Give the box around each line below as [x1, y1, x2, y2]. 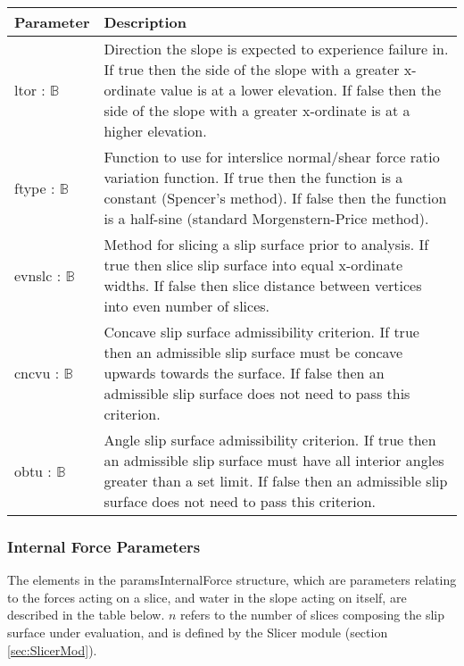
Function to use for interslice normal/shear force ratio [104, 146, 440, 167]
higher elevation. [104, 121, 207, 141]
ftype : [14, 177, 55, 198]
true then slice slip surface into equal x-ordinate [104, 254, 403, 275]
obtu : [14, 460, 52, 481]
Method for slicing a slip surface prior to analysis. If [104, 234, 429, 254]
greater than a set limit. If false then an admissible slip [104, 470, 448, 491]
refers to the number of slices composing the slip [180, 605, 445, 624]
